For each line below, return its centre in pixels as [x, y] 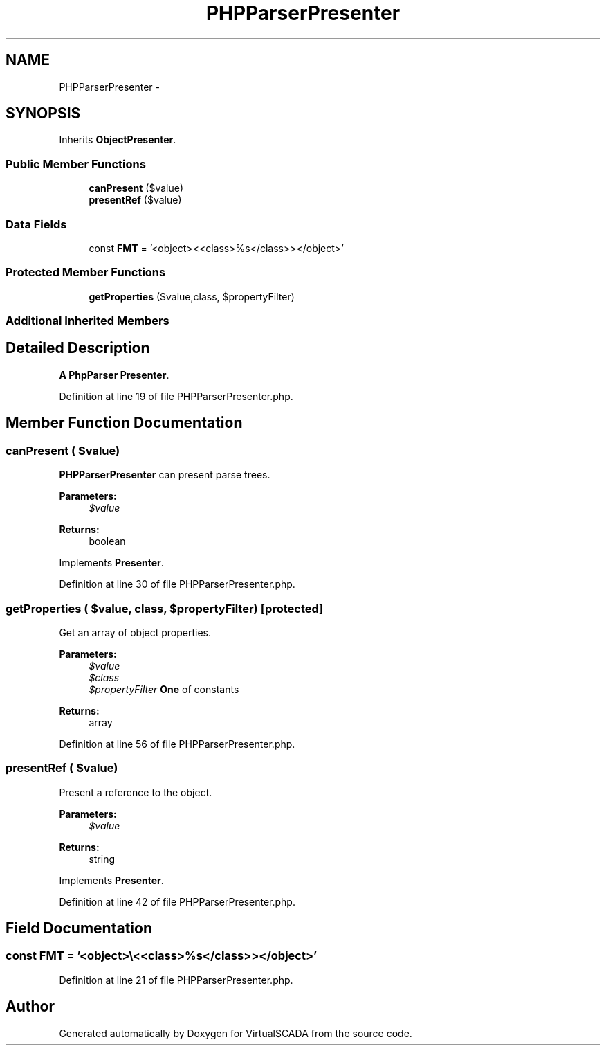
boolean [107, 541]
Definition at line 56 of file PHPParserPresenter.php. [177, 744]
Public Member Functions [76, 164]
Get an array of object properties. [135, 632]
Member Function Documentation [124, 423]
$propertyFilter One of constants [164, 689]
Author [30, 1007]
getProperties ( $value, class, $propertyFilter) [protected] [165, 608]
